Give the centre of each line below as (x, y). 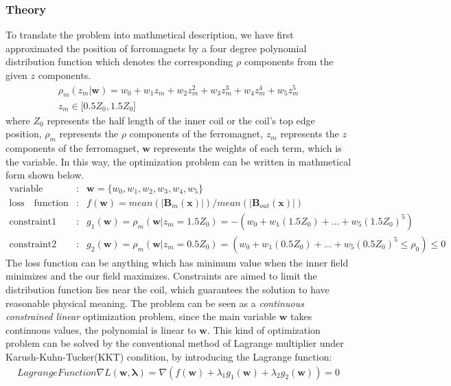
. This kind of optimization (264, 329)
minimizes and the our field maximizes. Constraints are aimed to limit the (161, 276)
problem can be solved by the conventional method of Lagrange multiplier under (175, 343)
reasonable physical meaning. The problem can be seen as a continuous (155, 303)
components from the (289, 61)
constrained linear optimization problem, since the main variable (141, 316)
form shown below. (45, 175)
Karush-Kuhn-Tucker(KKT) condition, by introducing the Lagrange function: (169, 356)
